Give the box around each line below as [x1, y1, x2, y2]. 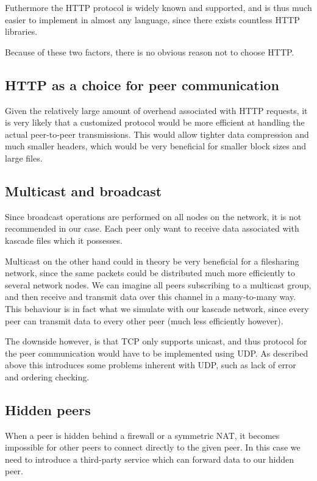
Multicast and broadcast [5, 181, 162, 200]
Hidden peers [5, 400, 91, 419]
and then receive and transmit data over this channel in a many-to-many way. [5, 290, 296, 303]
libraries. [5, 25, 38, 38]
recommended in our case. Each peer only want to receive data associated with [5, 222, 299, 235]
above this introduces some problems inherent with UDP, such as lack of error [5, 358, 296, 371]
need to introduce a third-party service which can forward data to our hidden [5, 452, 294, 465]
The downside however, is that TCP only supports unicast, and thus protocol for [5, 335, 307, 347]
